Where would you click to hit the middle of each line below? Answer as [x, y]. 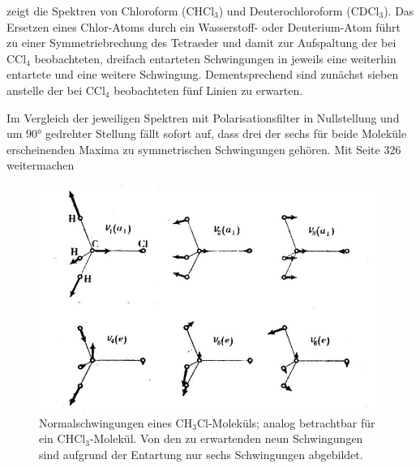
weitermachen [41, 165]
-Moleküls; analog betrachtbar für [291, 422]
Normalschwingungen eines [105, 422]
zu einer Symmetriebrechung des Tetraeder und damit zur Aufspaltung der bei [201, 43]
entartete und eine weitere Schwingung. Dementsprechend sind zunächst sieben [203, 74]
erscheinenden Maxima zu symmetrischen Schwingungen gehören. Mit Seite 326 [204, 149]
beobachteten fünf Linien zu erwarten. [208, 90]
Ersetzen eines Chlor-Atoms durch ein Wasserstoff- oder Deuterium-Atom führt [204, 26]
